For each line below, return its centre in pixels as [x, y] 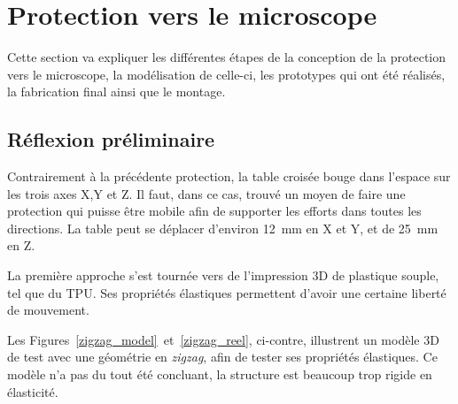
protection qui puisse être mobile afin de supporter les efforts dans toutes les [214, 211]
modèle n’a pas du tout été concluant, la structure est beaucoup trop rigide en [220, 374]
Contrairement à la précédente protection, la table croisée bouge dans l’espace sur [229, 176]
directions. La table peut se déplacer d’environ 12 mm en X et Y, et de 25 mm [223, 228]
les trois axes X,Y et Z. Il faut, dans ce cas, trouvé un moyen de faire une [206, 193]
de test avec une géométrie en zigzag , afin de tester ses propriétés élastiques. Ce [222, 357]
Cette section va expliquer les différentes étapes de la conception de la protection [227, 57]
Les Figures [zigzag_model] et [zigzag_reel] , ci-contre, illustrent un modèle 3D [223, 339]
